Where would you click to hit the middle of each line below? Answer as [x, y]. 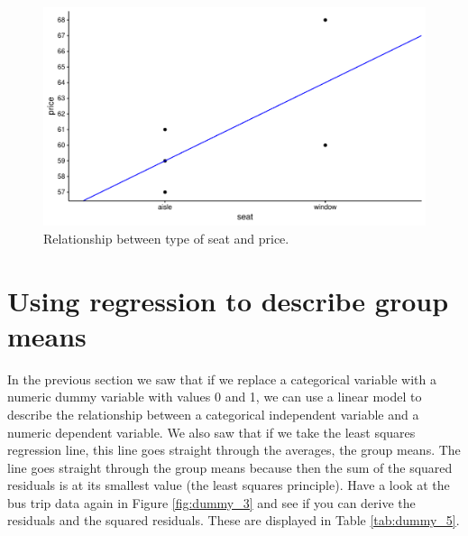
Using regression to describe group [228, 300]
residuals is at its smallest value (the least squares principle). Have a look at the [229, 485]
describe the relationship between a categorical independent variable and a [213, 414]
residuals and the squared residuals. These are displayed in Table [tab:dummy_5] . [234, 520]
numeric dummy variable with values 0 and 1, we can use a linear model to [215, 397]
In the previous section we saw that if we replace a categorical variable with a [222, 379]
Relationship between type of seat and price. [166, 238]
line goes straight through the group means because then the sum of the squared [230, 467]
